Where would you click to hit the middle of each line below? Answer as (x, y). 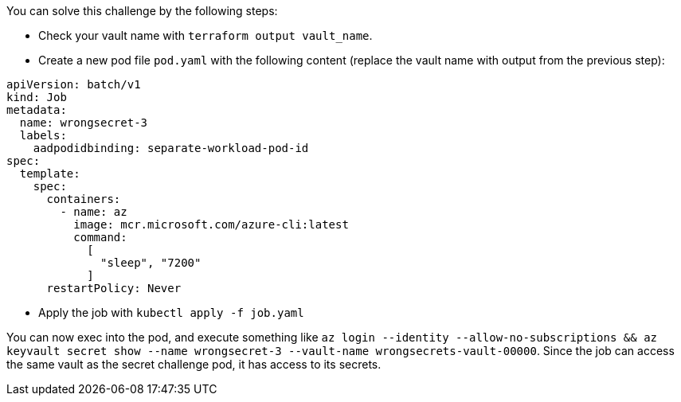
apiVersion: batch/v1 (74, 84)
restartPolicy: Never (114, 288)
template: (50, 174)
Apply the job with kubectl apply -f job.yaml (171, 312)
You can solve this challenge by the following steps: (142, 11)
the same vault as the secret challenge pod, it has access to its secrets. (194, 364)
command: (100, 237)
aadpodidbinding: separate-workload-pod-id (171, 148)
